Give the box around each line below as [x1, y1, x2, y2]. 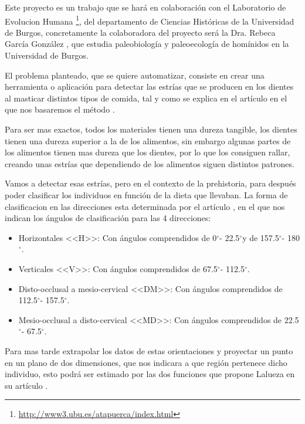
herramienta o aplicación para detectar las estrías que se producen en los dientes [5, 80, 294, 93]
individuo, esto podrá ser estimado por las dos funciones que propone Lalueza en [5, 368, 295, 380]
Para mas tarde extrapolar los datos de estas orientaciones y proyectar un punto [5, 344, 293, 357]
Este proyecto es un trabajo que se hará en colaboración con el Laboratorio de [5, 1, 286, 13]
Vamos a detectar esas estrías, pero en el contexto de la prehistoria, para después [5, 177, 296, 189]
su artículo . [5, 379, 48, 391]
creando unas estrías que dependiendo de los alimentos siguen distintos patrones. [5, 157, 294, 169]
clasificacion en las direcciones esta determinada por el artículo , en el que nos [5, 200, 285, 212]
